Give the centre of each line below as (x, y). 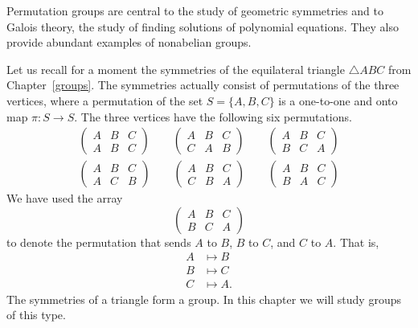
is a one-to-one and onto (338, 100)
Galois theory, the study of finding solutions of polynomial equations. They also (203, 26)
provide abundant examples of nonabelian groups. (129, 42)
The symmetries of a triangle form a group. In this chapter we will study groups (204, 299)
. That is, (356, 242)
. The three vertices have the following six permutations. (213, 116)
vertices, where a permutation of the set (105, 100)
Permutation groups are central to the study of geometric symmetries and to (195, 10)
